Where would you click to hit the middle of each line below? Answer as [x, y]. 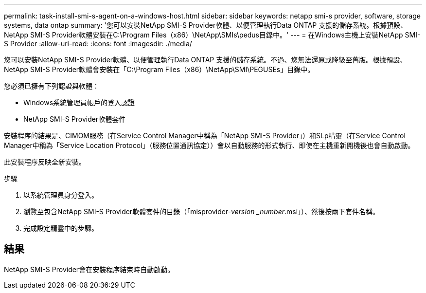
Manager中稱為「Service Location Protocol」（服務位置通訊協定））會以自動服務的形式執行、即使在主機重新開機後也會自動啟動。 [209, 145]
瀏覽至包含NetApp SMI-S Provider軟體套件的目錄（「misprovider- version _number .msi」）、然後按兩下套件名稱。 [202, 211]
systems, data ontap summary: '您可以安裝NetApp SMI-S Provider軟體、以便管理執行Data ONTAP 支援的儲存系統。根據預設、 [206, 25]
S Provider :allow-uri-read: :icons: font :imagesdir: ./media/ [98, 44]
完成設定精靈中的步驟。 [61, 228]
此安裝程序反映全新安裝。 [45, 162]
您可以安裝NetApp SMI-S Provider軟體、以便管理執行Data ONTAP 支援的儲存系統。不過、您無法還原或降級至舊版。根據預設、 [205, 60]
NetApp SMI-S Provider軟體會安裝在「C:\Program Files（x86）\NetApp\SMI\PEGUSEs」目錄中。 [159, 69]
